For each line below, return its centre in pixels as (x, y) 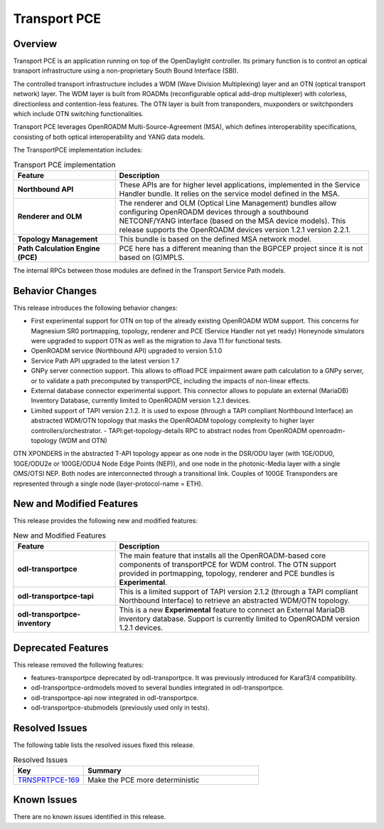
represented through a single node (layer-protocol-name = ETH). (108, 484)
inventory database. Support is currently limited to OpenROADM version (240, 619)
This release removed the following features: (79, 664)
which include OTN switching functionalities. (78, 114)
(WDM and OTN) (83, 440)
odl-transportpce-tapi (55, 596)
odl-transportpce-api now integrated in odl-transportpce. (115, 697)
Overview (35, 44)
